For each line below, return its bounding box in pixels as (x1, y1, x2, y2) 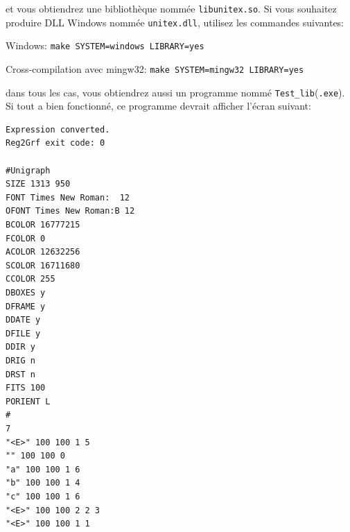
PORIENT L (6, 396, 51, 406)
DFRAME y (6, 301, 46, 311)
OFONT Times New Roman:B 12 (6, 206, 135, 216)
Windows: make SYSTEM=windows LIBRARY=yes (6, 38, 204, 53)
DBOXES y (6, 288, 46, 298)
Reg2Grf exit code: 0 (6, 138, 105, 148)
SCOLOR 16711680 (6, 260, 80, 271)
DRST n (6, 369, 35, 379)
